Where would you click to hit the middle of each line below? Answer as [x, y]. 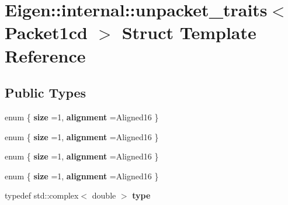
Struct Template [189, 32]
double [104, 195]
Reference [45, 55]
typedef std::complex [42, 195]
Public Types [46, 93]
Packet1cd [46, 32]
